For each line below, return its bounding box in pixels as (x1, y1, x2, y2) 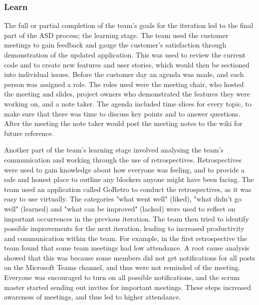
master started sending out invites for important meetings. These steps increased (4, 281, 252, 292)
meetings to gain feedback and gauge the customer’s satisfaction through (4, 39, 227, 50)
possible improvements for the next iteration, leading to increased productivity (4, 223, 245, 233)
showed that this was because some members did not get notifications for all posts (4, 252, 256, 262)
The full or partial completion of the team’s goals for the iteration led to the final (4, 20, 254, 30)
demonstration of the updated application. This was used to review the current (4, 49, 246, 59)
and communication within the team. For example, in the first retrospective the (4, 232, 248, 243)
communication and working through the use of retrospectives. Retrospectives (4, 154, 242, 164)
